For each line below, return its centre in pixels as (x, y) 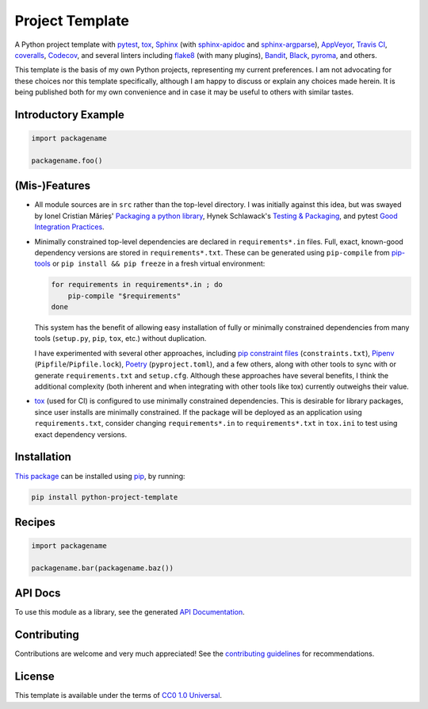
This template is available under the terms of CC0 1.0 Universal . (118, 696)
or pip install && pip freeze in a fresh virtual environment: (159, 264)
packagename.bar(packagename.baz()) (103, 568)
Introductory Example (69, 115)
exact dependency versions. (81, 434)
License (34, 677)
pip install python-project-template (105, 497)
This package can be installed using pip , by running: (100, 476)
